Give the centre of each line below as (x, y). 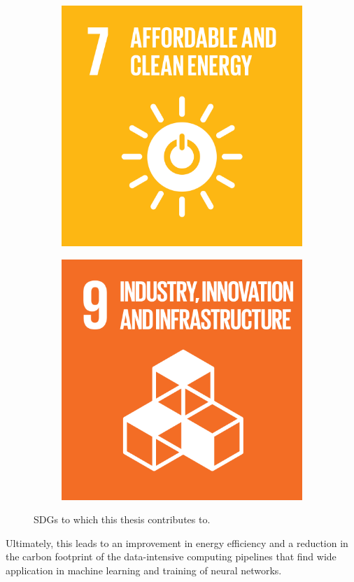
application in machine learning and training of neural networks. (144, 570)
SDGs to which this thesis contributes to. (122, 519)
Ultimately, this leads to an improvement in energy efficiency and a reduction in (177, 542)
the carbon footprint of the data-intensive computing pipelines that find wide (171, 556)
